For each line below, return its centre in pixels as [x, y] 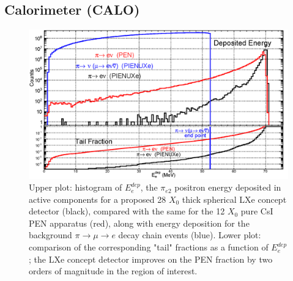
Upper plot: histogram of [76, 187]
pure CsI [257, 211]
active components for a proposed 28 [98, 199]
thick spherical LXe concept [234, 199]
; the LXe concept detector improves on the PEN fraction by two [151, 259]
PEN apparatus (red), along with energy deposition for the [139, 223]
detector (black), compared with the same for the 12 [127, 211]
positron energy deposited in [228, 187]
